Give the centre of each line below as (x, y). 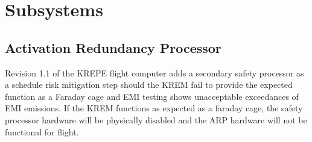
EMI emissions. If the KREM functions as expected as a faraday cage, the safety (154, 108)
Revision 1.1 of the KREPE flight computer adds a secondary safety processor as (154, 73)
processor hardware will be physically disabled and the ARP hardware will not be (156, 119)
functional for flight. (42, 131)
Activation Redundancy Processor (113, 47)
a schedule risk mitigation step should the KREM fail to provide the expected (149, 85)
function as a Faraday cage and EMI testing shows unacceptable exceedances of (152, 96)
